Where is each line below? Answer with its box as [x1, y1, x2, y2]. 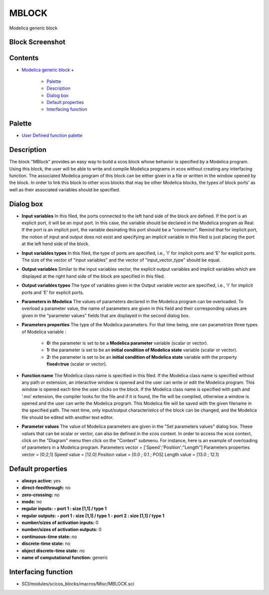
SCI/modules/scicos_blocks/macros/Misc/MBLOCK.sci [21, 581, 134, 587]
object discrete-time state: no [21, 548, 85, 554]
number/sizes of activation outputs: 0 [21, 527, 102, 533]
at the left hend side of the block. [21, 241, 90, 247]
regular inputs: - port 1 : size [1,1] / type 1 [21, 506, 107, 512]
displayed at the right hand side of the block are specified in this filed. [21, 273, 165, 279]
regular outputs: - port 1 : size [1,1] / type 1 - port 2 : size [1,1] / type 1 [21, 513, 164, 519]
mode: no [21, 499, 42, 505]
